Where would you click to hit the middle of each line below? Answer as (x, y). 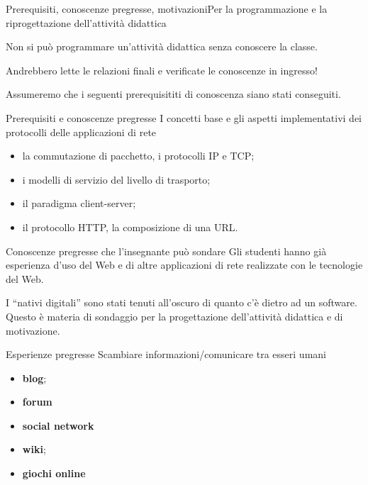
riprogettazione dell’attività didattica (86, 22)
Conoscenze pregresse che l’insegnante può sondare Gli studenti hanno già (166, 251)
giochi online (54, 473)
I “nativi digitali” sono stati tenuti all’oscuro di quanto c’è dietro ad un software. (182, 302)
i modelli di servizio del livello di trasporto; (116, 179)
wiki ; (34, 449)
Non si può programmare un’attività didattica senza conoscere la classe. (162, 46)
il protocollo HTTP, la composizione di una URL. (130, 227)
